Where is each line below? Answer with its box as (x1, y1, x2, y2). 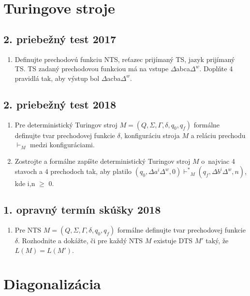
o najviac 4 (201, 156, 235, 166)
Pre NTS (15, 225, 42, 235)
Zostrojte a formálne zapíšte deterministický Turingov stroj (15, 156, 191, 166)
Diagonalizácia (3, 273, 101, 293)
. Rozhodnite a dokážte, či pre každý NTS (18, 235, 143, 246)
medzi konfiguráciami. (30, 140, 95, 150)
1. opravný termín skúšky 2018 (3, 202, 161, 217)
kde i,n (15, 178, 35, 188)
